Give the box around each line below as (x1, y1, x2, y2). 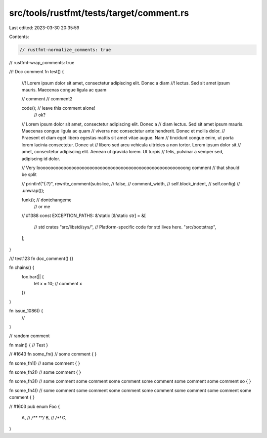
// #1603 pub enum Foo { (9, 403, 60, 409)
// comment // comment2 (21, 96, 73, 102)
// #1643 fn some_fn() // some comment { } (9, 351, 97, 357)
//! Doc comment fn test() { (9, 69, 64, 75)
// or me (34, 203, 50, 210)
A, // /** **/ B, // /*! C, (21, 414, 67, 420)
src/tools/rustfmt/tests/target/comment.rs (9, 7, 189, 18)
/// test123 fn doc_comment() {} (9, 255, 74, 262)
